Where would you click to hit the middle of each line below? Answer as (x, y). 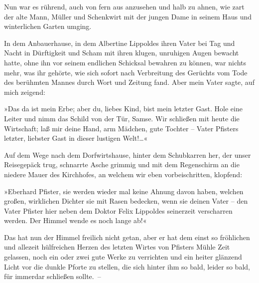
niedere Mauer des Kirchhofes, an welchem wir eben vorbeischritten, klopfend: (123, 174)
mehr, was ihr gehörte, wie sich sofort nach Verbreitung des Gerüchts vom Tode (126, 72)
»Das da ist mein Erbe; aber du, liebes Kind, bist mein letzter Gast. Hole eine (123, 109)
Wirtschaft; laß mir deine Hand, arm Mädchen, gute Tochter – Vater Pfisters (121, 128)
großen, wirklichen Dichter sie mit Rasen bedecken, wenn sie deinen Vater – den (126, 201)
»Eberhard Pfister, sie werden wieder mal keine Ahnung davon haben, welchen (124, 191)
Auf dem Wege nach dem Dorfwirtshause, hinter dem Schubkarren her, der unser (128, 154)
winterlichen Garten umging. (48, 26)
